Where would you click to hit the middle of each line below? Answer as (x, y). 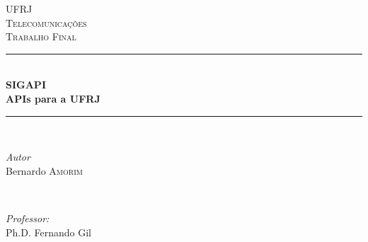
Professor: (28, 218)
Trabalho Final (41, 36)
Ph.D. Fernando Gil (48, 232)
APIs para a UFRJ (53, 98)
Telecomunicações (46, 22)
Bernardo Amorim (44, 170)
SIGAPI (26, 85)
